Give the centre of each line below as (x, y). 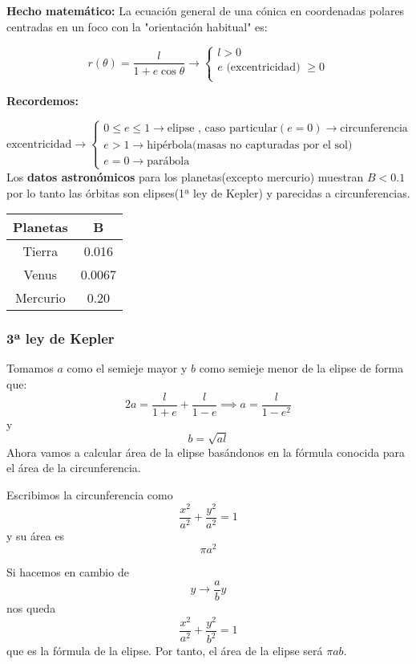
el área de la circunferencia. (74, 468)
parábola (168, 161)
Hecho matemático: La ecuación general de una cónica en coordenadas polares (206, 10)
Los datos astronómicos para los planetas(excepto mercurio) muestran (185, 176)
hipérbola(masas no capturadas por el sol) (250, 145)
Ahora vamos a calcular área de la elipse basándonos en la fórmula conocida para (206, 452)
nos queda (31, 608)
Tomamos (30, 368)
